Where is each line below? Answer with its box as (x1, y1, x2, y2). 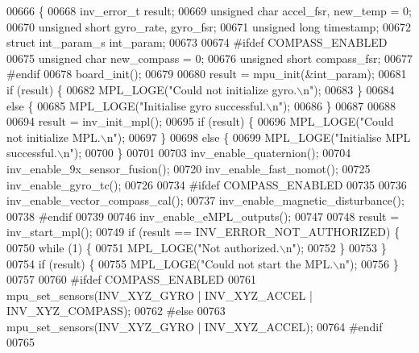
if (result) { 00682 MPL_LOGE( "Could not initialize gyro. (6, 81, 297, 98)
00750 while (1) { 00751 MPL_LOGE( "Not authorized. (6, 239, 280, 255)
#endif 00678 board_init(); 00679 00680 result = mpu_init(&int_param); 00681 (6, 65, 407, 82)
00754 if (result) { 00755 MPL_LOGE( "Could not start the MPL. (6, 255, 334, 272)
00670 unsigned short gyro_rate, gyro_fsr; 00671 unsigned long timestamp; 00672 (6, 18, 411, 35)
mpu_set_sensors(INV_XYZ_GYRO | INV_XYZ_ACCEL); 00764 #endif (6, 318, 383, 334)
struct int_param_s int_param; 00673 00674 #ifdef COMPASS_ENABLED (6, 34, 388, 51)
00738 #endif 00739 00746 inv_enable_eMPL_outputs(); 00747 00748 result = (6, 207, 400, 224)
